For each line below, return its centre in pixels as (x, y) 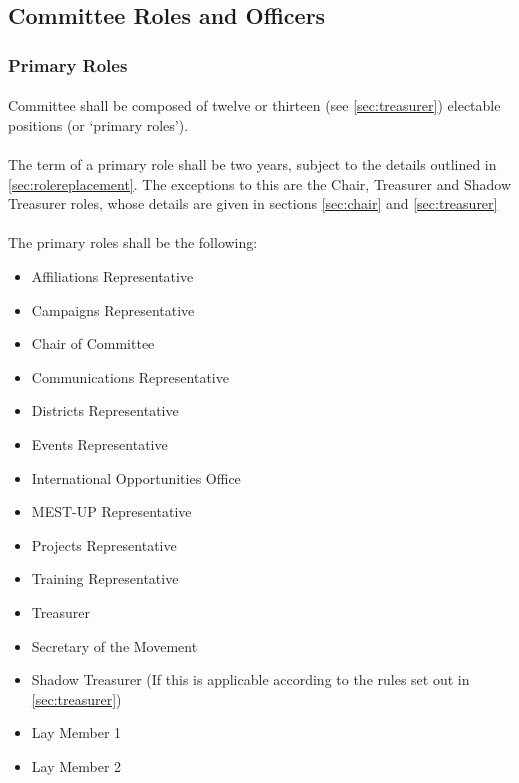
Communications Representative (130, 376)
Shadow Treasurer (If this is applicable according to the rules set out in (250, 679)
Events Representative (99, 443)
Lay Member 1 (76, 732)
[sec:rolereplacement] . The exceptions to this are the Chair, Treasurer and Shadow (260, 183)
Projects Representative (104, 544)
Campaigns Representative (113, 309)
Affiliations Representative (112, 275)
